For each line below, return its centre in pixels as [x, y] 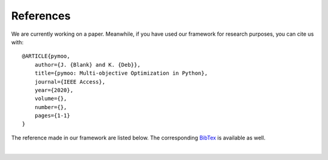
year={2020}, [54, 90]
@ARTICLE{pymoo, [46, 56]
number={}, [51, 107]
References [41, 16]
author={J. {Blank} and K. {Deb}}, [87, 65]
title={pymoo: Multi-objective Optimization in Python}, [121, 73]
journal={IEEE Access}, [70, 82]
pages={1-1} [52, 116]
